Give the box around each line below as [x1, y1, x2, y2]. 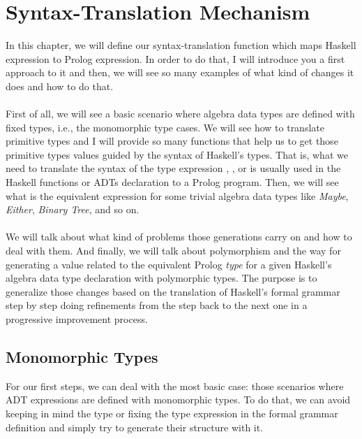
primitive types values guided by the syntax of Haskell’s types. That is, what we [6, 147, 348, 161]
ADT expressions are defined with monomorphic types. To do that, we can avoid [6, 392, 351, 407]
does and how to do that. [6, 78, 114, 93]
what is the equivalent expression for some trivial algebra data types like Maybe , [6, 188, 349, 203]
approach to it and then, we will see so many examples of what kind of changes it [6, 65, 354, 80]
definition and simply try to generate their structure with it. [6, 419, 264, 434]
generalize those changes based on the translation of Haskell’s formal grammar [6, 284, 340, 298]
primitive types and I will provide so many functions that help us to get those [6, 134, 338, 148]
